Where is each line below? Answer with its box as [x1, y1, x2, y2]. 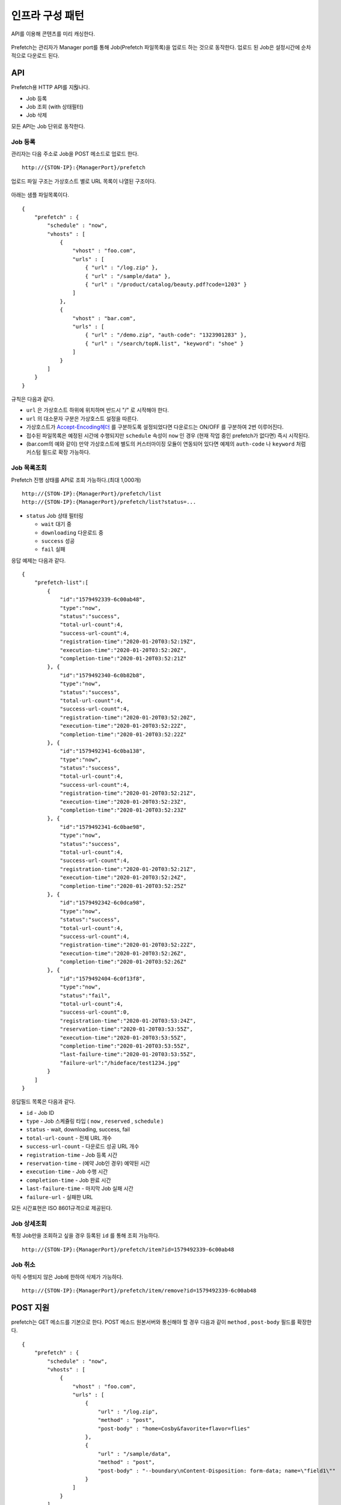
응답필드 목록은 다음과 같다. [11, 1098, 76, 1105]
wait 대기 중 [41, 521, 72, 528]
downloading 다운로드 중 [41, 529, 103, 536]
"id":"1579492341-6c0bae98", [60, 824, 146, 830]
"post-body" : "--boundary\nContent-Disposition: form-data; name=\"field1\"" [97, 1467, 336, 1474]
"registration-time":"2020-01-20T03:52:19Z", [60, 638, 197, 645]
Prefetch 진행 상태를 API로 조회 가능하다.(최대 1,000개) [11, 476, 141, 483]
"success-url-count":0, [60, 1009, 130, 1016]
